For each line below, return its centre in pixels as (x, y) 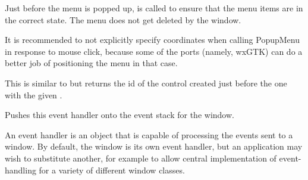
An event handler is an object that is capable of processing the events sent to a (149, 134)
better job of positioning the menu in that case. (91, 63)
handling (21, 170)
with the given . (34, 94)
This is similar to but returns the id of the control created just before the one (146, 83)
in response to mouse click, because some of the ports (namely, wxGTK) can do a (154, 51)
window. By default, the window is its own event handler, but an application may (154, 146)
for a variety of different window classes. (112, 170)
